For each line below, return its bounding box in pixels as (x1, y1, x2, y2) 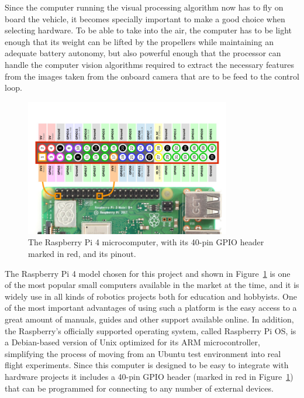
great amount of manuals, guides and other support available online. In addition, (5, 313, 294, 325)
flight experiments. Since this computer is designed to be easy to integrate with (5, 359, 289, 371)
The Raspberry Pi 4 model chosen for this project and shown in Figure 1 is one (5, 267, 291, 279)
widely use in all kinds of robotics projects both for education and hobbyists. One (5, 290, 297, 302)
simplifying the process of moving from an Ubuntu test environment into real (5, 347, 281, 359)
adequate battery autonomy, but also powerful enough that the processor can (5, 47, 281, 59)
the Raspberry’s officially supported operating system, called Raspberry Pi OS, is (5, 324, 296, 337)
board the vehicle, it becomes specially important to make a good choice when (5, 12, 285, 25)
